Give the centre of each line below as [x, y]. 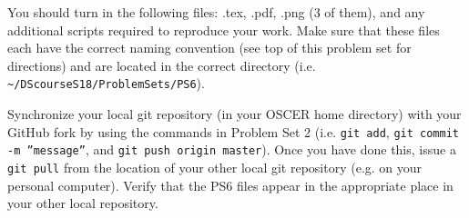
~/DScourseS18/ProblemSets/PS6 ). [106, 83]
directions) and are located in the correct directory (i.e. [162, 65]
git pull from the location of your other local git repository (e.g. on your [215, 167]
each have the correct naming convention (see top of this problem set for [209, 48]
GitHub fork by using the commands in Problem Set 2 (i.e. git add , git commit [233, 131]
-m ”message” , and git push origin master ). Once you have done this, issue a [232, 149]
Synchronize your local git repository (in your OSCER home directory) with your [234, 114]
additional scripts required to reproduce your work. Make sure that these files [224, 30]
